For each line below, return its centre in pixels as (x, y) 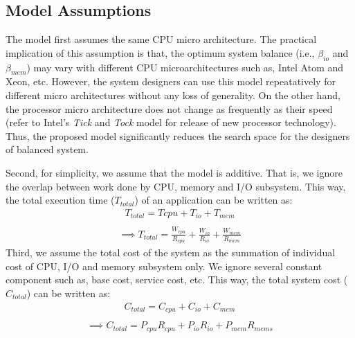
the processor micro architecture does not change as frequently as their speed (169, 108)
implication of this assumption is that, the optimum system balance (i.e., (160, 52)
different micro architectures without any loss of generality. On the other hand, (173, 95)
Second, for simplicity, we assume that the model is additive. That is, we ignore (174, 172)
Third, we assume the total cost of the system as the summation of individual (171, 252)
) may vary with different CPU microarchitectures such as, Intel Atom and (185, 67)
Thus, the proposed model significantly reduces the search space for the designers (178, 135)
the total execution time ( (60, 200)
